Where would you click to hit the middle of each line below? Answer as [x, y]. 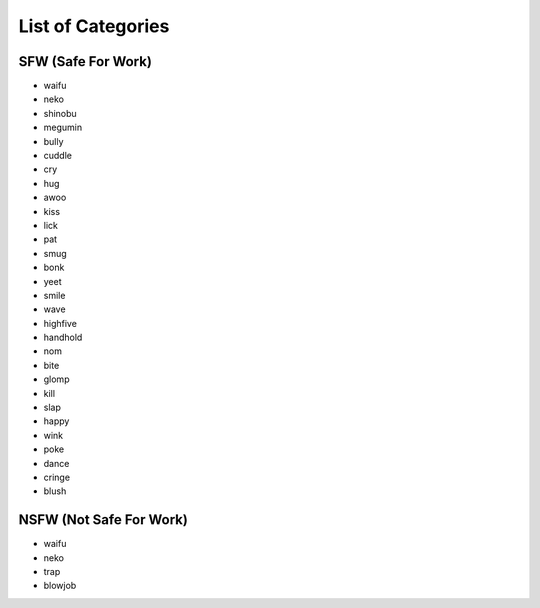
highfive [60, 323]
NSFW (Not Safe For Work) [103, 520]
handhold [63, 337]
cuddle [57, 156]
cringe [56, 477]
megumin [63, 127]
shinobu [60, 113]
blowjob [60, 586]
